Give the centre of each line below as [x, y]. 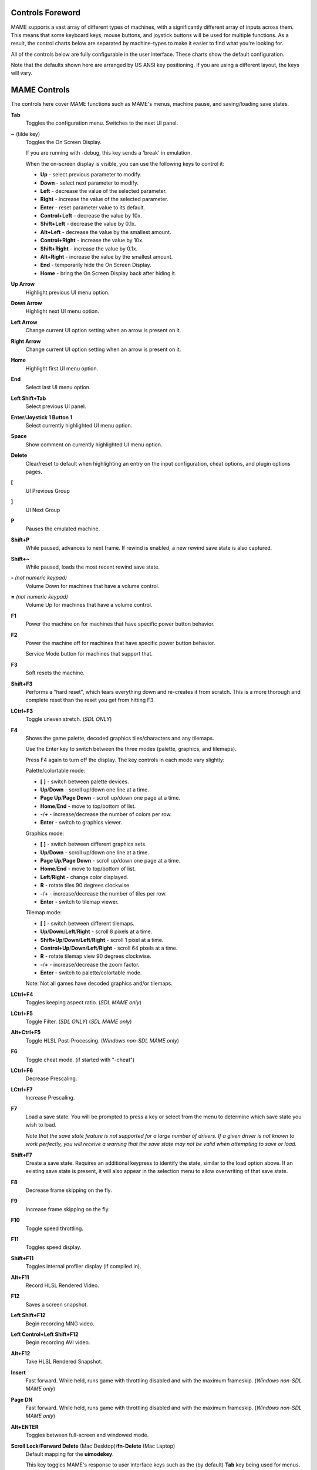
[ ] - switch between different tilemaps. [87, 923]
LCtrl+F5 [22, 1013]
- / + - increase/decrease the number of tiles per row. [103, 893]
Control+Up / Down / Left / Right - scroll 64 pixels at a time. [109, 948]
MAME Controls [41, 90]
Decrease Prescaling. [51, 1078]
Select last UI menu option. [58, 387]
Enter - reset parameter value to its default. [93, 207]
